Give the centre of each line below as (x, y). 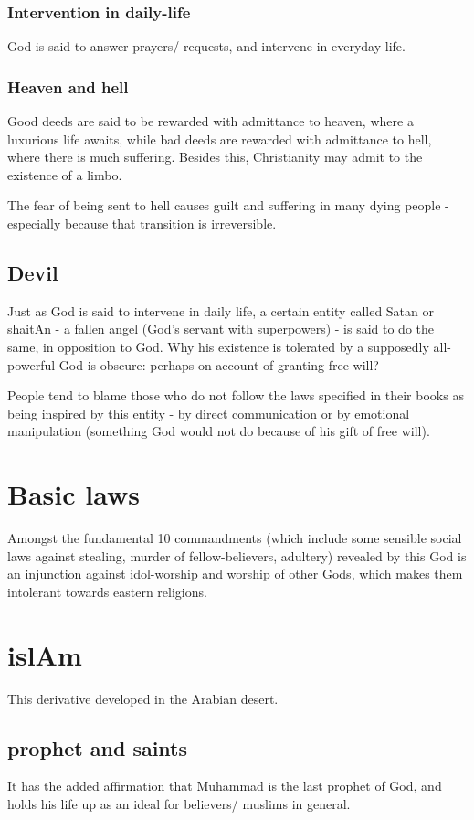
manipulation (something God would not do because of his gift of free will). (219, 431)
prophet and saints (98, 747)
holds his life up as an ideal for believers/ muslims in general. (179, 803)
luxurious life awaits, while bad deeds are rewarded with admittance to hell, (220, 138)
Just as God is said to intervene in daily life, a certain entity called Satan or (221, 310)
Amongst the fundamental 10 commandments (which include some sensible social (235, 538)
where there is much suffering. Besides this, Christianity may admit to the (215, 157)
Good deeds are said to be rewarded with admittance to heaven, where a (211, 121)
